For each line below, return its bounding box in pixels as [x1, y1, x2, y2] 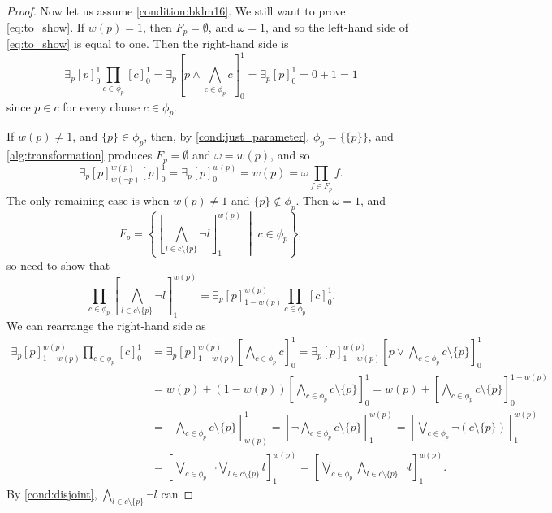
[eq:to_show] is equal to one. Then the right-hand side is [6, 35, 289, 52]
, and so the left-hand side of [265, 18, 408, 35]
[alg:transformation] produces [6, 146, 153, 163]
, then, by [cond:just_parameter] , [144, 128, 310, 145]
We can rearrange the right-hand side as [6, 317, 206, 334]
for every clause [63, 98, 140, 115]
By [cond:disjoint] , [6, 485, 97, 502]
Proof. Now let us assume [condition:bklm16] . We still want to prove [6, 2, 346, 19]
